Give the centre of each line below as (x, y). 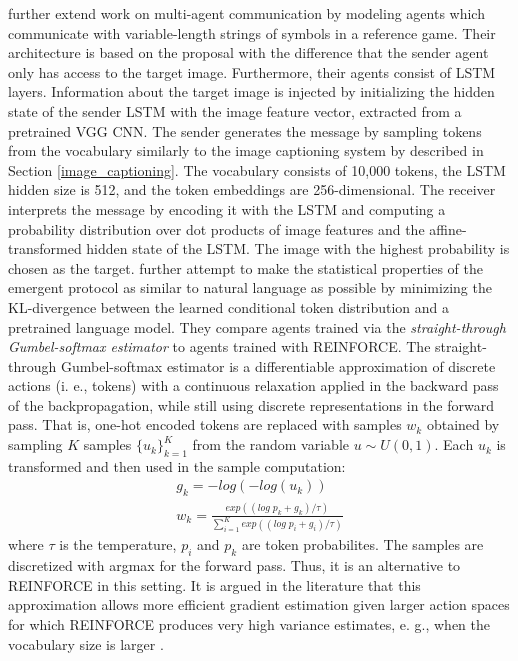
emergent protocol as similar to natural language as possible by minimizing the (250, 287)
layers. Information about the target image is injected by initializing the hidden (251, 91)
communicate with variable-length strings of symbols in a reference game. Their (252, 32)
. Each (454, 444)
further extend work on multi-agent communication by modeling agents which (246, 13)
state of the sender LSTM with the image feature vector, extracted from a (235, 110)
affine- (448, 228)
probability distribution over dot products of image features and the (216, 228)
